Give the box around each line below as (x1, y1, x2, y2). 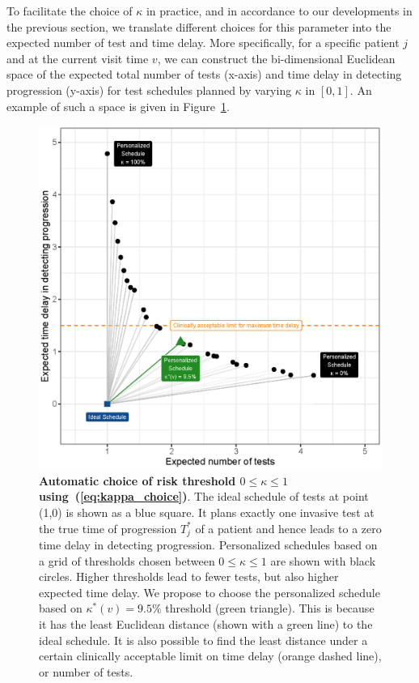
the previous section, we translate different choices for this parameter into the (6, 18, 391, 35)
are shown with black (270, 552, 376, 569)
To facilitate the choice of (6, 2, 133, 19)
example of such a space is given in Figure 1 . (6, 97, 230, 114)
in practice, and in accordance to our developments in (146, 2, 413, 19)
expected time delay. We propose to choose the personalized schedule (39, 583, 380, 600)
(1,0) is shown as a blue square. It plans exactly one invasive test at (39, 503, 375, 520)
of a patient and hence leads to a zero (195, 519, 382, 536)
